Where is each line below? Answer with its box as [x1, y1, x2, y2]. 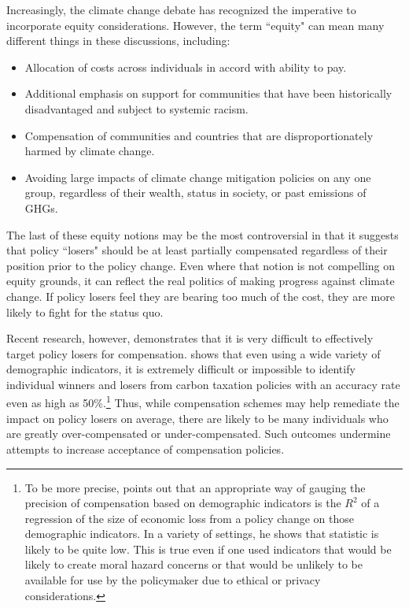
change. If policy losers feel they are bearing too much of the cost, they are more [6, 287, 395, 304]
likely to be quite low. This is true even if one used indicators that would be [24, 540, 392, 557]
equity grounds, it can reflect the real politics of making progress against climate [6, 272, 395, 289]
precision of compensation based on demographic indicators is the [24, 495, 341, 511]
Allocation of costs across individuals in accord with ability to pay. [24, 58, 347, 75]
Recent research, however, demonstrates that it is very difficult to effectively [6, 330, 374, 347]
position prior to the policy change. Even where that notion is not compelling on [6, 257, 396, 273]
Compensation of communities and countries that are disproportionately [24, 127, 374, 143]
